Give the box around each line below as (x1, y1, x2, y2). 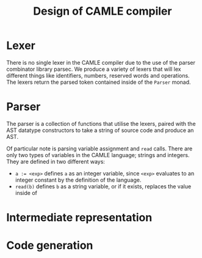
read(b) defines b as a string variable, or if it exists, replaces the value (15, 182, 192, 190)
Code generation (6, 238, 93, 252)
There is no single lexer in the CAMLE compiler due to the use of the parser (6, 59, 196, 66)
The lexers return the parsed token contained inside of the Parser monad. (6, 78, 191, 86)
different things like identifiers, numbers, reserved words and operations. (6, 72, 190, 79)
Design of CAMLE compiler (33, 4, 172, 18)
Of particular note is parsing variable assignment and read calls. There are (6, 145, 193, 152)
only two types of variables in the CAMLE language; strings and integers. (6, 151, 190, 158)
